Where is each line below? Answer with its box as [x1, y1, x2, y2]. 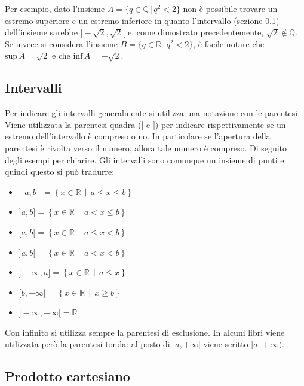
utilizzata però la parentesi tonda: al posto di [5, 338, 170, 350]
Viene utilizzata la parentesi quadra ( [5, 118, 142, 130]
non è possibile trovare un [183, 2, 278, 14]
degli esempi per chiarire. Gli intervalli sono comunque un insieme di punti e [5, 153, 284, 166]
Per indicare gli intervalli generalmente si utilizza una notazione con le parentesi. [5, 107, 300, 119]
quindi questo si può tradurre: [5, 165, 115, 178]
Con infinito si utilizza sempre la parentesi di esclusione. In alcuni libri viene [5, 326, 285, 338]
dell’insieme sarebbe [5, 26, 78, 38]
